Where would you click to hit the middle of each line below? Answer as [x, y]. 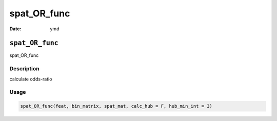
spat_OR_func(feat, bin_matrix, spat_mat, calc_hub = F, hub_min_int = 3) [116, 106]
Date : [15, 29]
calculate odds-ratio [31, 79]
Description [24, 69]
